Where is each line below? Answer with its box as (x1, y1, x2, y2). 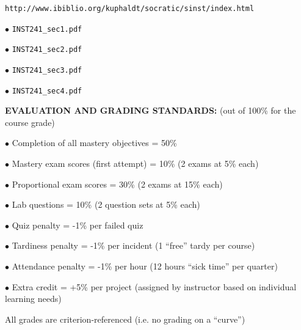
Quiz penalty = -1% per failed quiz (12, 218, 143, 231)
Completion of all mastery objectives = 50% (12, 136, 177, 149)
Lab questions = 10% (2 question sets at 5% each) (12, 198, 200, 211)
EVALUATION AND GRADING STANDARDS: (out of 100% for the (5, 104, 296, 117)
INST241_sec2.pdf (12, 45, 82, 54)
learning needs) (5, 292, 62, 305)
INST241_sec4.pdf (12, 86, 82, 95)
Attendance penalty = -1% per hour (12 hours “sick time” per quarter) (12, 260, 278, 273)
